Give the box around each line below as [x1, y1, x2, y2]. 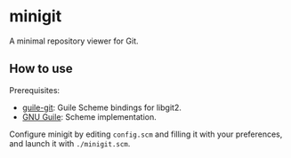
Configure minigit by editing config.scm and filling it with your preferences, [9, 129, 283, 139]
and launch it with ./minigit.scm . [9, 138, 131, 148]
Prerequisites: [9, 84, 61, 95]
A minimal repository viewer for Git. [9, 36, 140, 46]
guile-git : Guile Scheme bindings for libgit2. [21, 102, 182, 113]
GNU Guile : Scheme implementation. [21, 111, 158, 122]
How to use [9, 61, 73, 76]
